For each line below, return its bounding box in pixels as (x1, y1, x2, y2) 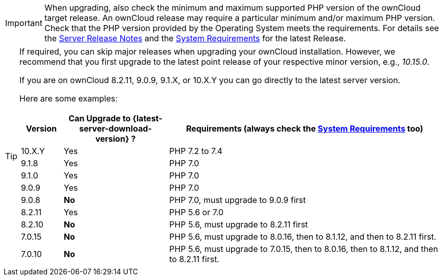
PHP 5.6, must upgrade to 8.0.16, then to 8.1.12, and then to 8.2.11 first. (169, 232, 436, 242)
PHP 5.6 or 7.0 (169, 207, 224, 217)
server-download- (79, 123, 152, 134)
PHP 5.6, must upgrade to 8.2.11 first (169, 219, 308, 230)
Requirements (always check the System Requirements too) (186, 123, 424, 134)
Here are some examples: (19, 93, 118, 104)
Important (5, 18, 42, 28)
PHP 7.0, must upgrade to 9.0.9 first (169, 195, 306, 205)
